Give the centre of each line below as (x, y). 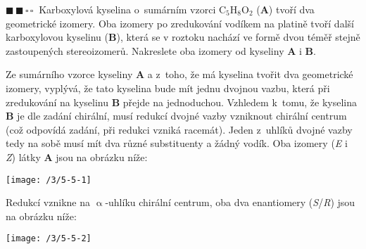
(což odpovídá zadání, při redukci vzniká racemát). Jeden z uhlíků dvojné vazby (179, 129)
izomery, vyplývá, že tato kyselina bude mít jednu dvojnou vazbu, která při (168, 88)
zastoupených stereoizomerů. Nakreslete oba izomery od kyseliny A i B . (161, 50)
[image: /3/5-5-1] (49, 180)
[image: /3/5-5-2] (49, 239)
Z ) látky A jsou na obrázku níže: (77, 157)
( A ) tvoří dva (285, 9)
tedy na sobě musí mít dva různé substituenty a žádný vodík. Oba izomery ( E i (177, 143)
